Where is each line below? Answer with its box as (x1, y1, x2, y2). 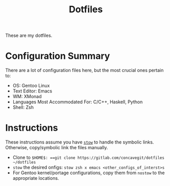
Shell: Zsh (12, 104, 34, 110)
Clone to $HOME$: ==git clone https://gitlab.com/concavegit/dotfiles (12, 154, 165, 160)
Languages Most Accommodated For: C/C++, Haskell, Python (12, 99, 143, 105)
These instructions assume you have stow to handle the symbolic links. (5, 139, 154, 145)
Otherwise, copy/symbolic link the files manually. (5, 145, 108, 151)
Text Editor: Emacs (12, 88, 53, 94)
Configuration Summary (5, 50, 110, 62)
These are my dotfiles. (5, 32, 53, 39)
